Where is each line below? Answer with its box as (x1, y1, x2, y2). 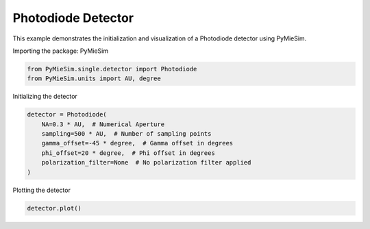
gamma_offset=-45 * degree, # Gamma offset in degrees (41, 139, 234, 147)
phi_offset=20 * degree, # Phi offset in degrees (41, 149, 215, 157)
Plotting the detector (12, 186, 71, 194)
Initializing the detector (12, 93, 78, 101)
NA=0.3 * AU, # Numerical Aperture (41, 120, 164, 128)
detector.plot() (27, 204, 82, 212)
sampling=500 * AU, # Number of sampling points (41, 130, 212, 138)
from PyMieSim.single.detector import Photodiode (27, 65, 197, 73)
